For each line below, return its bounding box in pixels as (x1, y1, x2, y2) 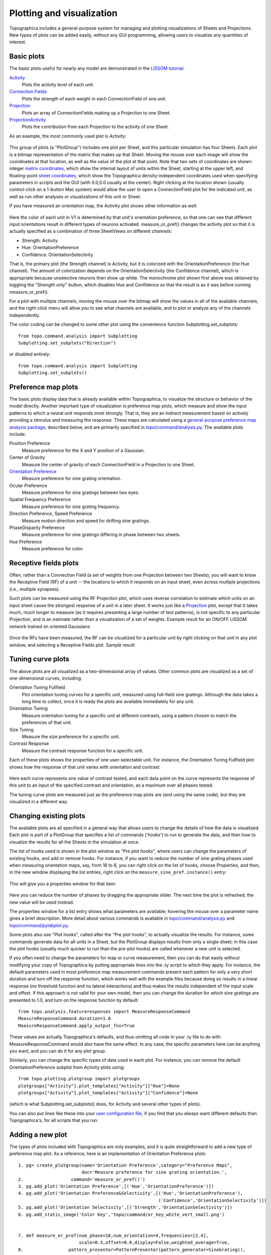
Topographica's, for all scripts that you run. (9, 1117, 99, 1123)
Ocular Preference (9, 482, 48, 488)
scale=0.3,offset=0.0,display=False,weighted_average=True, (78, 1240, 230, 1245)
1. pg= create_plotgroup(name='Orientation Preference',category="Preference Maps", (18, 1162, 233, 1168)
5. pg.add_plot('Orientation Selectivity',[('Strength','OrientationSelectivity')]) (18, 1205, 233, 1210)
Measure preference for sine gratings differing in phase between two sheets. (22, 532, 181, 538)
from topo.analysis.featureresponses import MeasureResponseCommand (18, 1009, 190, 1015)
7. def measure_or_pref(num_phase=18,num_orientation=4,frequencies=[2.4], (18, 1232, 209, 1238)
